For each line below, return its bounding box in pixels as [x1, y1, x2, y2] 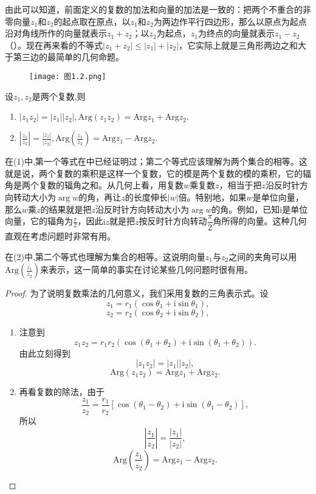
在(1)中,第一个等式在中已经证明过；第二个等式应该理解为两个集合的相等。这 [5, 155, 307, 168]
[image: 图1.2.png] [29, 72, 106, 81]
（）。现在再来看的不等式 [5, 38, 103, 51]
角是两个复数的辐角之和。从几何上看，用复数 [5, 179, 184, 191]
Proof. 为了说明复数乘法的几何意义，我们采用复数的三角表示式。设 [5, 287, 269, 300]
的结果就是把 [40, 202, 92, 215]
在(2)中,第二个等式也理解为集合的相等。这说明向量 [5, 250, 205, 262]
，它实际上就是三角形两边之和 [179, 38, 298, 51]
